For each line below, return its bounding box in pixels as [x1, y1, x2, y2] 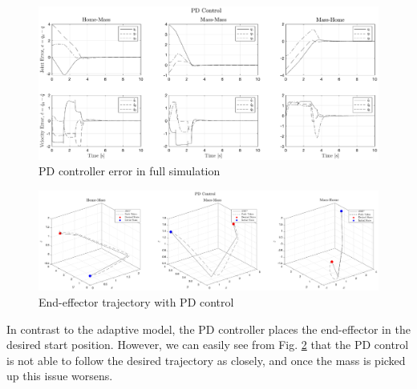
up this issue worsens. [6, 367, 113, 384]
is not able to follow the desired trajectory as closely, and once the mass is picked [6, 351, 406, 368]
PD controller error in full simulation [38, 162, 221, 179]
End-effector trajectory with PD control [38, 293, 234, 310]
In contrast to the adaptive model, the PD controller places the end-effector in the [6, 320, 411, 337]
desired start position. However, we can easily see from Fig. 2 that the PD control [6, 336, 409, 353]
